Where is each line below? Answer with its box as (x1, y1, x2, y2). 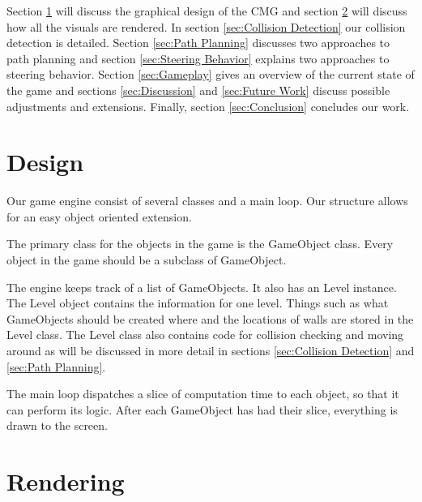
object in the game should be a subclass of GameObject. (6, 251, 287, 268)
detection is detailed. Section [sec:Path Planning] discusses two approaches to (6, 34, 390, 51)
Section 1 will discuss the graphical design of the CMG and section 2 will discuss (6, 2, 407, 19)
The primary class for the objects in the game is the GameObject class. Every (6, 235, 394, 252)
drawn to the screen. (6, 417, 108, 434)
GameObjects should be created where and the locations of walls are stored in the (6, 310, 414, 327)
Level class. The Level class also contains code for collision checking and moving (6, 326, 404, 343)
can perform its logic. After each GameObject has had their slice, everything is (6, 401, 398, 418)
